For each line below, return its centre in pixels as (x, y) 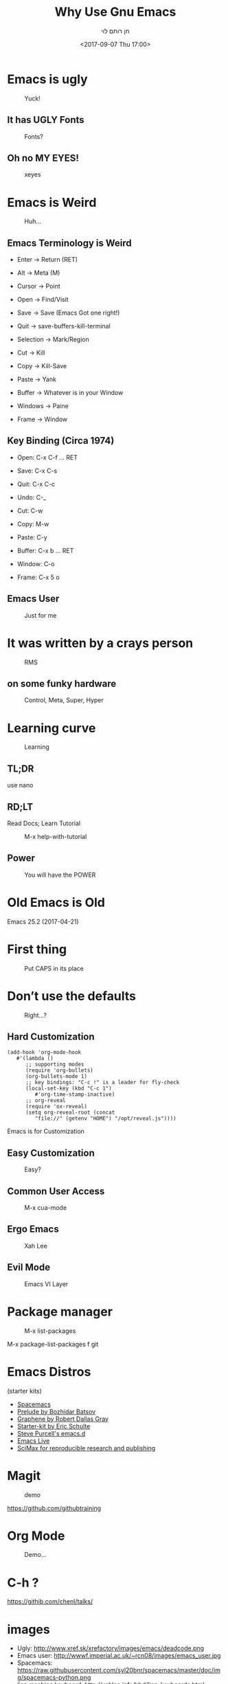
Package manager (60, 1311)
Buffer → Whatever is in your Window (70, 393)
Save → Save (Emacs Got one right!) (68, 313)
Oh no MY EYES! (43, 158)
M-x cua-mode (46, 1208)
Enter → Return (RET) (47, 260)
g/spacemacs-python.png (54, 1678)
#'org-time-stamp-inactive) (75, 1094)
